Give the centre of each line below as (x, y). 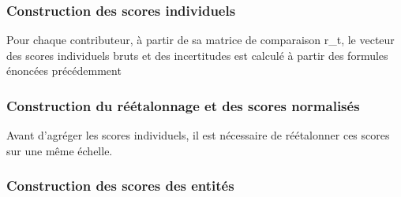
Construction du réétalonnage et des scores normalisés (183, 105)
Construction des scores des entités (120, 186)
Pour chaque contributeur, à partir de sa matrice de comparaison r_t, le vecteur (200, 40)
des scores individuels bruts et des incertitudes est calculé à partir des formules (197, 55)
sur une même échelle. (60, 150)
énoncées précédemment (64, 71)
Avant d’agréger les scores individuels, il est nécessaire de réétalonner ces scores (198, 135)
